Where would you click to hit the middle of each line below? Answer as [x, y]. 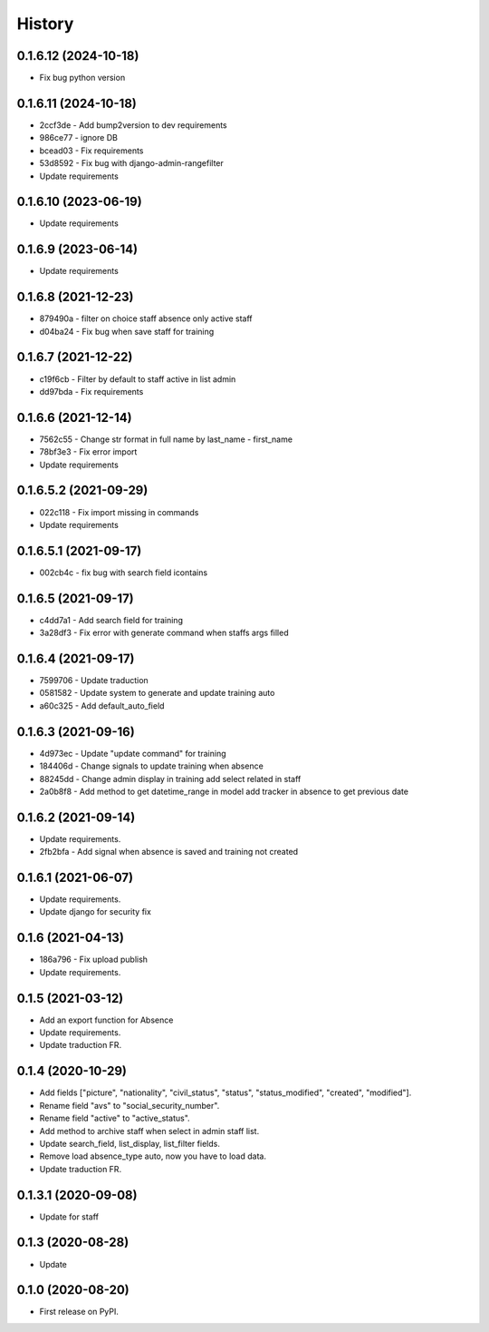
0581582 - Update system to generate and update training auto [157, 693]
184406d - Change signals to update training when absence [152, 766]
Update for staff [69, 1217]
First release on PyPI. [79, 1312]
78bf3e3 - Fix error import [88, 452]
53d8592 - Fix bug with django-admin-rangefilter [131, 163]
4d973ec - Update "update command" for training [133, 753]
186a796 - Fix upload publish [94, 960]
